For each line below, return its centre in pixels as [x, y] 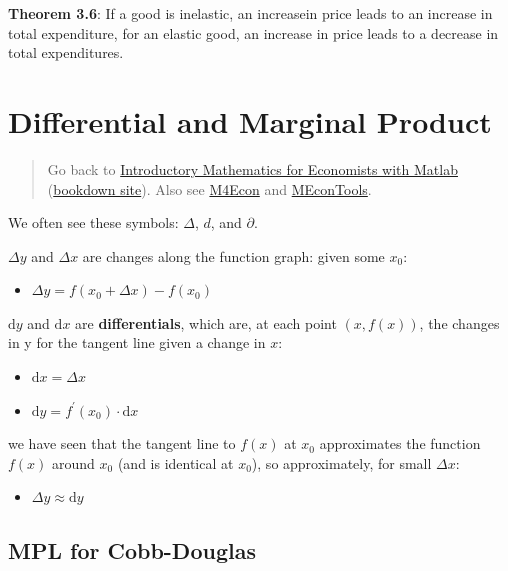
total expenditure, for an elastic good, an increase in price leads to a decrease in [253, 32]
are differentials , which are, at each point [206, 322]
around [73, 462]
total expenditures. [66, 52]
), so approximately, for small [341, 462]
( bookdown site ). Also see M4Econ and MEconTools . [209, 188]
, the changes [459, 322]
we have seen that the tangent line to [122, 443]
